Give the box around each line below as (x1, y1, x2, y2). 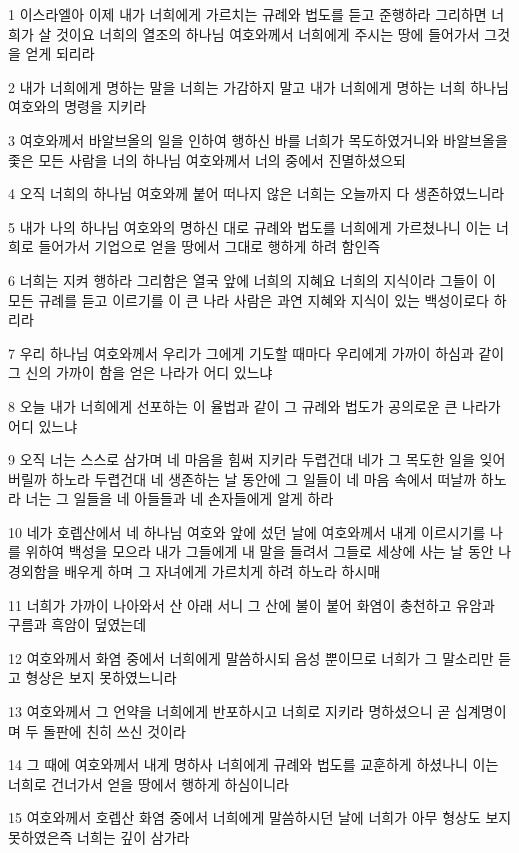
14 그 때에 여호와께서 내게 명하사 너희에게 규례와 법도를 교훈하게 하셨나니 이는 (8, 754, 499, 775)
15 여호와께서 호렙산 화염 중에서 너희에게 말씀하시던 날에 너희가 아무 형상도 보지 (8, 807, 512, 828)
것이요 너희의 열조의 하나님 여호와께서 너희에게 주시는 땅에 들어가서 (55, 23, 480, 44)
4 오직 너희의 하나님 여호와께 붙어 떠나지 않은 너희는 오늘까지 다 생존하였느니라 (8, 183, 505, 204)
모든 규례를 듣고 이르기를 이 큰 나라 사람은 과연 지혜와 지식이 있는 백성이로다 (8, 289, 489, 310)
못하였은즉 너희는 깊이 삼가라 (8, 827, 190, 847)
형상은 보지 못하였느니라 (25, 667, 177, 688)
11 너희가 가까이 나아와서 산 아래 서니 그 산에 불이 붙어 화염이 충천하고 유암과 (8, 594, 495, 615)
